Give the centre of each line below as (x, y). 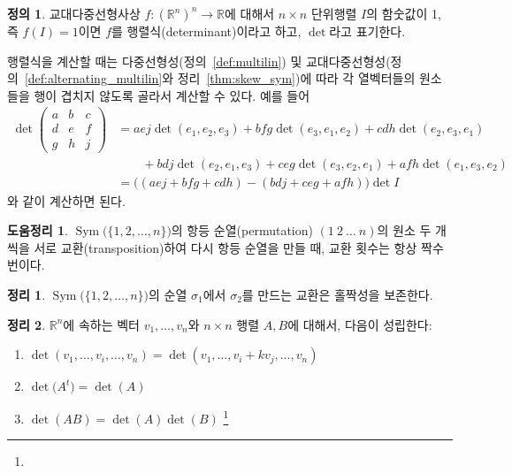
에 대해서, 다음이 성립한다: (360, 324)
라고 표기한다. (367, 31)
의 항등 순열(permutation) (242, 230)
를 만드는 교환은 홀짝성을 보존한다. (337, 294)
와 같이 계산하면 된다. (66, 200)
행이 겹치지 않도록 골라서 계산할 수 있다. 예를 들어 (172, 95)
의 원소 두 (404, 230)
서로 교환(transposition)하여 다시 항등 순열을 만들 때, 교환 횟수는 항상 (225, 247)
